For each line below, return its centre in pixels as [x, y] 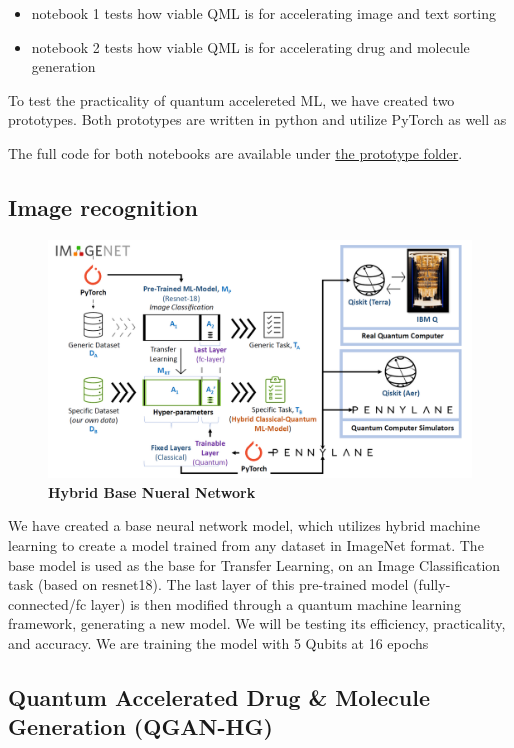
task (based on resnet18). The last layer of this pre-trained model [208, 584]
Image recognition [103, 206]
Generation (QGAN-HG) [140, 726]
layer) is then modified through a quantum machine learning [275, 603]
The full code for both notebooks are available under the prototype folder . [235, 152]
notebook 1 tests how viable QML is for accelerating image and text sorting [263, 13]
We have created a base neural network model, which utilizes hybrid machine [244, 525]
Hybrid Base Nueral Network [152, 491]
